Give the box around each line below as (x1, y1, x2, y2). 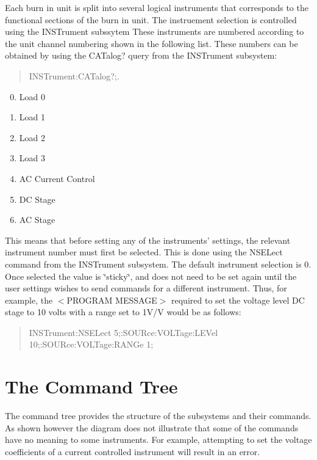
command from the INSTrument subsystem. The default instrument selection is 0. (5, 257, 312, 270)
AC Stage (19, 213, 55, 226)
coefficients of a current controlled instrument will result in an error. (5, 445, 260, 458)
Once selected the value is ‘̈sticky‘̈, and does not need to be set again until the (5, 269, 297, 282)
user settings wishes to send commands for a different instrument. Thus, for (5, 282, 287, 294)
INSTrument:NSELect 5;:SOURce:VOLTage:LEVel (29, 326, 218, 338)
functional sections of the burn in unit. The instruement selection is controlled (5, 13, 297, 26)
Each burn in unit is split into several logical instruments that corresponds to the (5, 1, 308, 13)
